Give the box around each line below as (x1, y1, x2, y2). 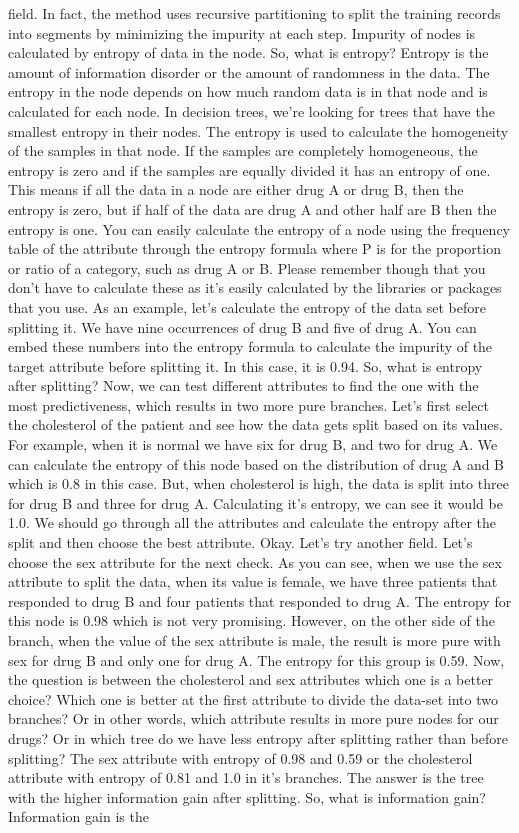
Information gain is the (8, 806, 149, 827)
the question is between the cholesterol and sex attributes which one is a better (8, 669, 494, 690)
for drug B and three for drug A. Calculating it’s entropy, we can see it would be (8, 492, 503, 513)
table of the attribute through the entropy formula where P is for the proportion (8, 238, 501, 259)
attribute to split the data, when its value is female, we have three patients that (8, 571, 498, 592)
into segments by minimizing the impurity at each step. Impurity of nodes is (8, 22, 476, 43)
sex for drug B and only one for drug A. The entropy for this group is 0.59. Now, (8, 649, 505, 670)
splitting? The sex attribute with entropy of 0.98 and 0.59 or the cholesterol (8, 747, 473, 768)
